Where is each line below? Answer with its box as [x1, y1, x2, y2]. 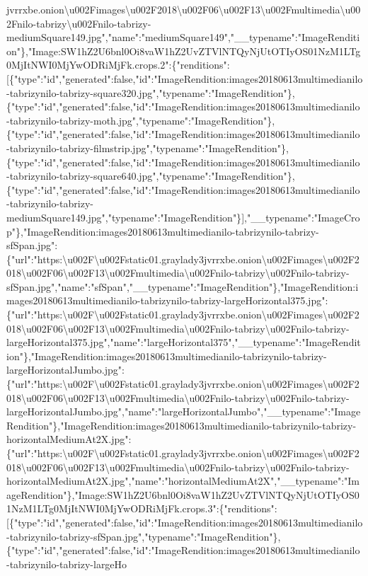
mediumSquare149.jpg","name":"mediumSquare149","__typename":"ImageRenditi [6, 30, 360, 45]
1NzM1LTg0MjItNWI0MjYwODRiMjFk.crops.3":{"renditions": [6, 501, 277, 516]
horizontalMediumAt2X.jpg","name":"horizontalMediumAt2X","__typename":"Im [6, 473, 360, 488]
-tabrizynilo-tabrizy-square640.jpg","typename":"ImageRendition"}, [6, 168, 295, 183]
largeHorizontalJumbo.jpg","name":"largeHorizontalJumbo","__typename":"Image [6, 404, 361, 419]
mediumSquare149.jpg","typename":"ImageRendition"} [6, 209, 242, 224]
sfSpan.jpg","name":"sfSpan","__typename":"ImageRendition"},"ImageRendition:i [6, 279, 359, 294]
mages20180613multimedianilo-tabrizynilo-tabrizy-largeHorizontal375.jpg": [6, 293, 328, 308]
